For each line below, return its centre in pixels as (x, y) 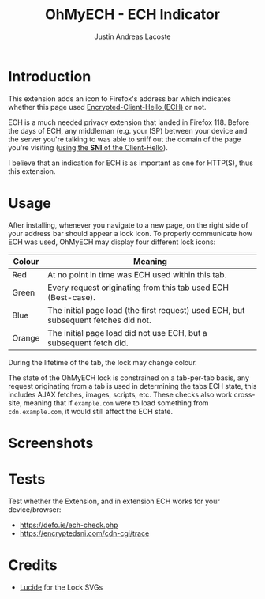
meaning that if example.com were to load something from (116, 403)
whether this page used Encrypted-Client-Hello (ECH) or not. (107, 107)
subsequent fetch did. (88, 343)
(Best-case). (71, 297)
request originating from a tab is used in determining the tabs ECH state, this (132, 386)
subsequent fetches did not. (99, 320)
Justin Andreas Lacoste (132, 36)
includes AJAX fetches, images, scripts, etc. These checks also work (120, 394)
